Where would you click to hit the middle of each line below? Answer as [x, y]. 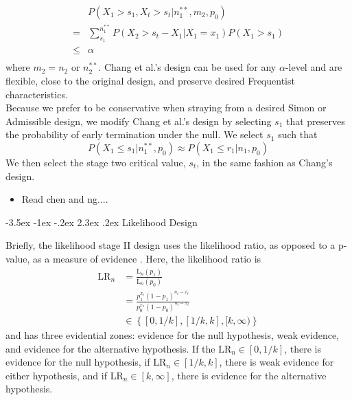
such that [298, 134]
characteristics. [37, 94]
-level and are [314, 67]
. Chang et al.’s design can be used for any [187, 67]
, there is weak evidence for [277, 362]
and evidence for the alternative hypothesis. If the [110, 348]
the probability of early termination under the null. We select [134, 134]
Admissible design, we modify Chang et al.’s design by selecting [139, 121]
